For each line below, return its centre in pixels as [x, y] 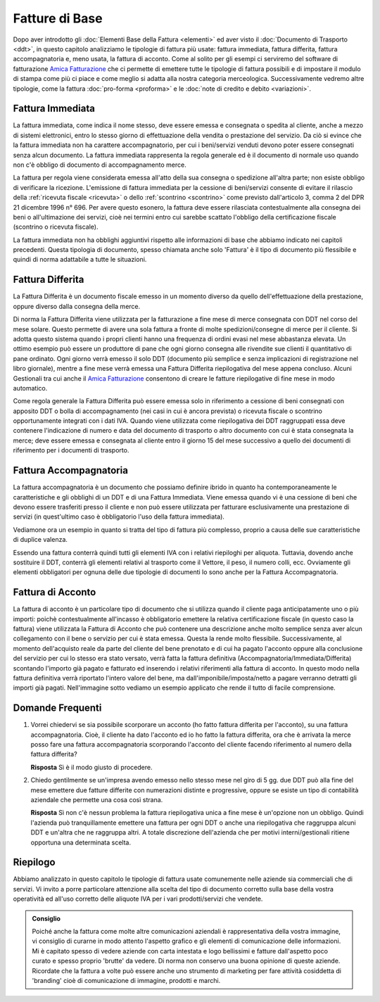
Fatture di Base [58, 18]
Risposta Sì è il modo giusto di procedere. [91, 767]
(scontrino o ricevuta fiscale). [56, 227]
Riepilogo [34, 862]
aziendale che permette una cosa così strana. [97, 799]
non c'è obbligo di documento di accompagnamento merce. [100, 165]
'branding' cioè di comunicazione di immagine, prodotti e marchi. [126, 980]
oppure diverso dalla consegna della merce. [77, 306]
